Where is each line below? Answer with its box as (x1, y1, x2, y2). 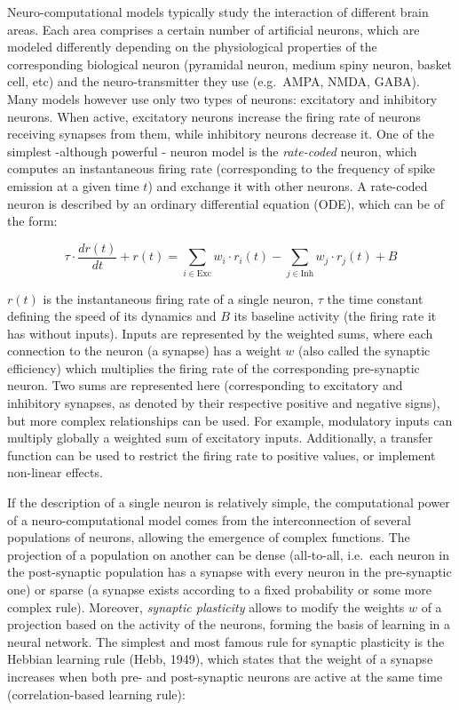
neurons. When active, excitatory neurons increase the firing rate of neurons (7, 107, 421, 125)
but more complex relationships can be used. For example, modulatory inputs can (7, 411, 453, 429)
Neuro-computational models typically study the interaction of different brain (7, 3, 429, 20)
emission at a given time (7, 176, 139, 195)
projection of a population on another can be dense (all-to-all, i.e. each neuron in (7, 545, 450, 563)
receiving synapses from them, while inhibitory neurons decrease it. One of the (7, 124, 434, 143)
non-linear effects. (7, 463, 103, 482)
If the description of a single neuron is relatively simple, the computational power (7, 493, 450, 512)
